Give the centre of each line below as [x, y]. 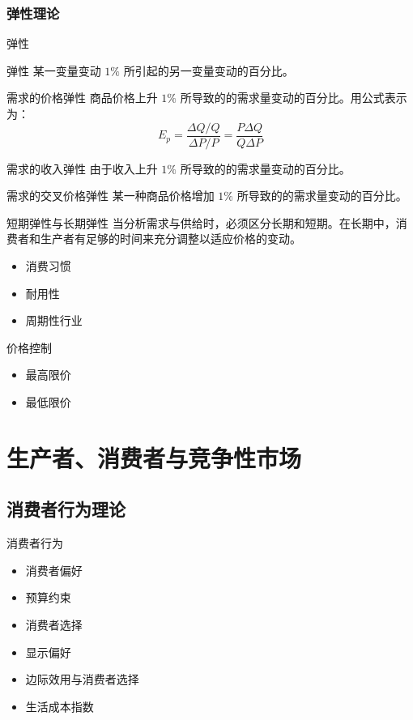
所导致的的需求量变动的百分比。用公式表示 [294, 98]
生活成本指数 [60, 706]
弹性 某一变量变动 [54, 70]
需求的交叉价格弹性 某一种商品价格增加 [111, 196]
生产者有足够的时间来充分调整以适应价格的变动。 [170, 239]
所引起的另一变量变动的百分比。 [209, 70]
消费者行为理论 [66, 509]
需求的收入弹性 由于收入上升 [82, 168]
